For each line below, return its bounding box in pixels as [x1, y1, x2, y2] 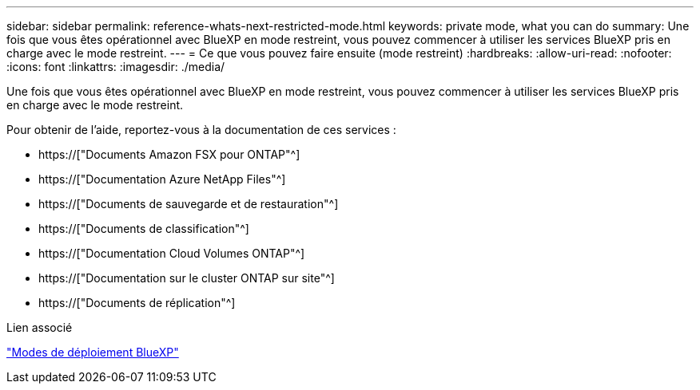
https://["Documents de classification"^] [38, 222, 249, 235]
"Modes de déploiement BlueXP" [6, 345, 179, 359]
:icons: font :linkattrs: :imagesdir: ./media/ [6, 60, 225, 73]
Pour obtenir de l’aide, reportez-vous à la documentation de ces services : [6, 123, 396, 136]
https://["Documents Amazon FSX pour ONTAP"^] [38, 148, 300, 161]
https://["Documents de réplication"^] [38, 296, 236, 309]
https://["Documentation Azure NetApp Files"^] [38, 172, 286, 186]
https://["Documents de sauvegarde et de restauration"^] [38, 197, 339, 211]
